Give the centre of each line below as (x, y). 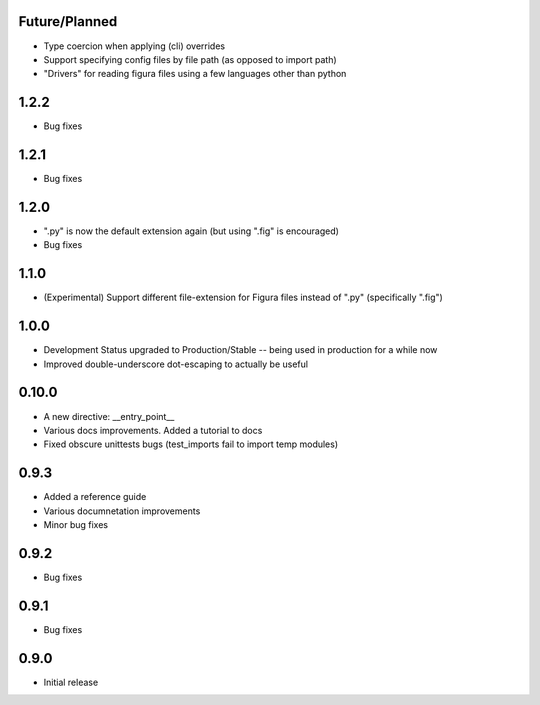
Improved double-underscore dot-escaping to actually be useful (176, 364)
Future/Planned (68, 21)
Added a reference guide (95, 497)
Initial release (71, 682)
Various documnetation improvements (122, 511)
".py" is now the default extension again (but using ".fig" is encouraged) (191, 231)
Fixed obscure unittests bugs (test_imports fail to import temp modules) (191, 444)
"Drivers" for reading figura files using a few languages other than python (195, 74)
